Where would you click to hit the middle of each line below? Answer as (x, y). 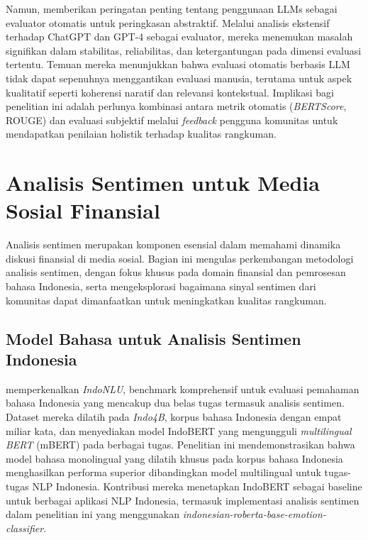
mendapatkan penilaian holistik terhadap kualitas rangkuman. (141, 134)
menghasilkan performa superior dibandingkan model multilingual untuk (163, 472)
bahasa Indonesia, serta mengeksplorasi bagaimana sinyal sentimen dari (161, 286)
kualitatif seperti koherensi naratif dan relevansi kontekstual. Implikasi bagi (170, 92)
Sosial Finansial (83, 210)
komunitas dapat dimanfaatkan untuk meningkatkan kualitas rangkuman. (166, 300)
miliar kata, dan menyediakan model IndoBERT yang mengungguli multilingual (179, 430)
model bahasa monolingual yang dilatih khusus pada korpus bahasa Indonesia (174, 458)
